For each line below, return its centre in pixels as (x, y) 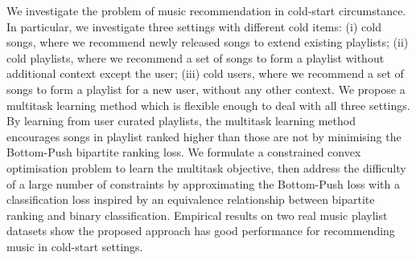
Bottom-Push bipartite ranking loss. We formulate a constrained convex (184, 152)
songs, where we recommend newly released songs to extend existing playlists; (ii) (208, 42)
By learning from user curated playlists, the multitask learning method (181, 121)
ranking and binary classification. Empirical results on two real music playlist (197, 215)
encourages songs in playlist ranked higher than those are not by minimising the (204, 136)
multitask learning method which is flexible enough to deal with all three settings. (208, 105)
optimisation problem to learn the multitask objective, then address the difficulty (206, 167)
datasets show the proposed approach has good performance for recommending (201, 231)
